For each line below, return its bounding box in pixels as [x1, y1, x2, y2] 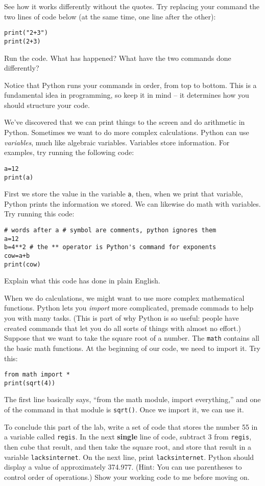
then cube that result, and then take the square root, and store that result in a [4, 441, 251, 452]
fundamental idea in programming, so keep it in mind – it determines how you [4, 90, 249, 100]
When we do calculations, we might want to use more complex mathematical [4, 292, 245, 303]
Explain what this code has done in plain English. [4, 275, 160, 286]
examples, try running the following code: [4, 147, 134, 158]
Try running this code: [4, 208, 75, 219]
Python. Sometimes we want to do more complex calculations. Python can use [4, 127, 249, 138]
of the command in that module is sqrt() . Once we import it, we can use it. [4, 404, 244, 414]
